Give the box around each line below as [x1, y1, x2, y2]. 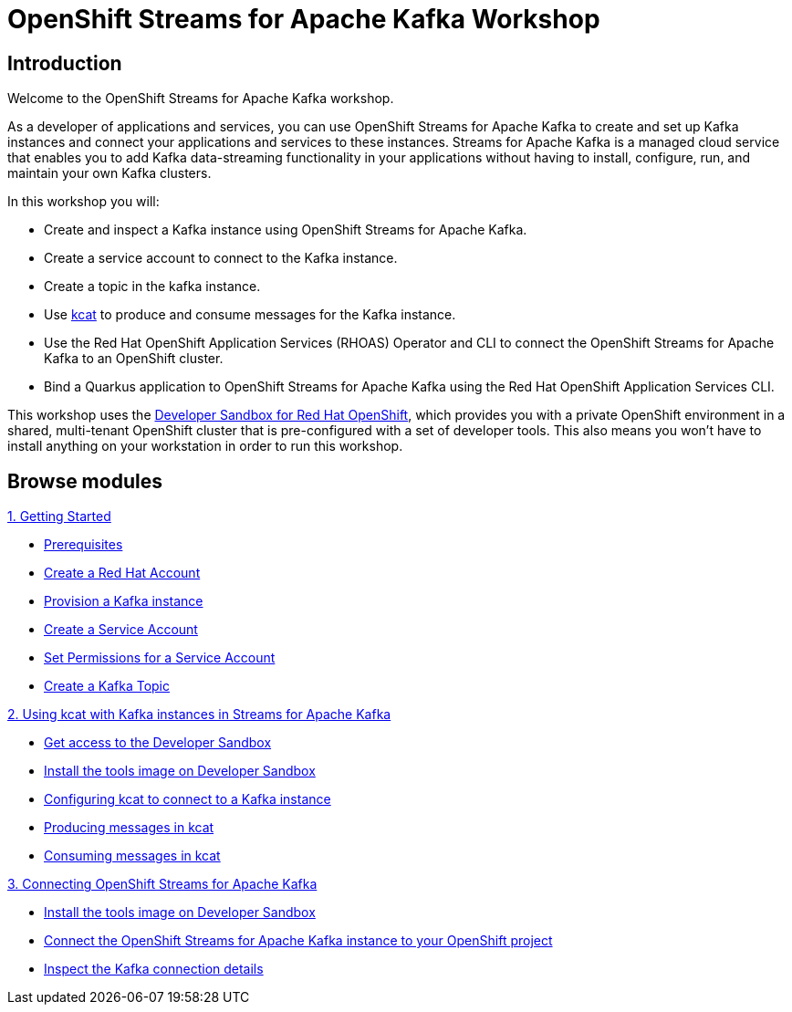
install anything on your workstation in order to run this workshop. [7, 438, 403, 454]
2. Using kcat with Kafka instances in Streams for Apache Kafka [7, 706, 391, 723]
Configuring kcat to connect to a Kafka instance [44, 791, 331, 808]
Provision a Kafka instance [44, 593, 203, 610]
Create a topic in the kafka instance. [44, 278, 261, 295]
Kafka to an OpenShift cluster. [44, 350, 224, 367]
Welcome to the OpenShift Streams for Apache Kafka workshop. [7, 90, 394, 107]
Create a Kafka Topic [44, 678, 170, 694]
